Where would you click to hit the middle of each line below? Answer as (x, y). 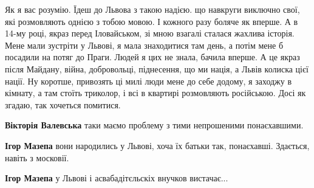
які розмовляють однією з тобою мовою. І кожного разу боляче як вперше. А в (152, 21)
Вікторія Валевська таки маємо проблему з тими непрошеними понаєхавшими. (154, 125)
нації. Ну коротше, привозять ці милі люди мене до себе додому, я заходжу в (148, 81)
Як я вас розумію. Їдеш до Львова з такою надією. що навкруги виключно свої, (152, 9)
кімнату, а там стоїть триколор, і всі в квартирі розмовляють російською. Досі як (155, 93)
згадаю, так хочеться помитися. (63, 104)
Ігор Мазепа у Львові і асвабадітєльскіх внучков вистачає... (117, 178)
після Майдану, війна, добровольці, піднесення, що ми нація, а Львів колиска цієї (157, 68)
